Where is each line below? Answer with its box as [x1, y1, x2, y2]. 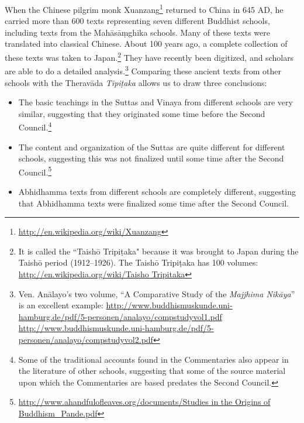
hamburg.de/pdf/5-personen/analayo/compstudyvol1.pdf [18, 310, 222, 322]
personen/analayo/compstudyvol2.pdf [18, 333, 153, 345]
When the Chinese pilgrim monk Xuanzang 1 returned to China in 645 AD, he [5, 2, 284, 15]
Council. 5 [18, 164, 52, 178]
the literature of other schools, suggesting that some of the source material [18, 364, 286, 377]
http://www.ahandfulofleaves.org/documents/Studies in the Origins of [18, 396, 271, 408]
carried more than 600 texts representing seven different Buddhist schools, [5, 15, 270, 27]
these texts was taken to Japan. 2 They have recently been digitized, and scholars [5, 50, 294, 63]
